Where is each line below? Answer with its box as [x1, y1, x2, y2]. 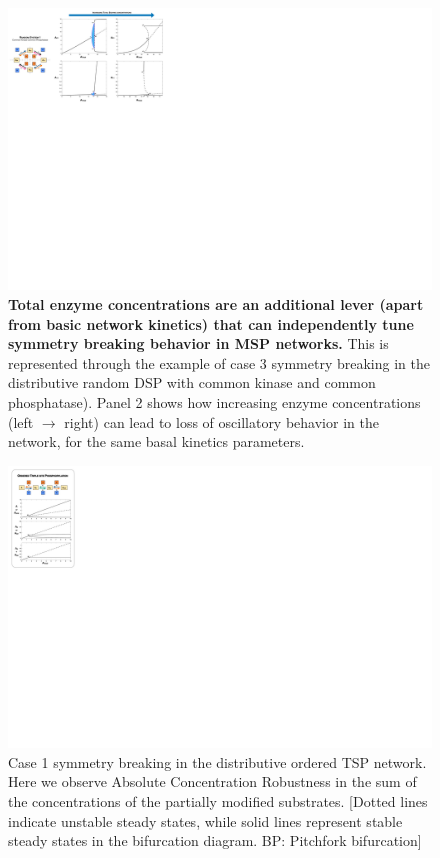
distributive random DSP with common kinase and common [8, 372, 376, 393]
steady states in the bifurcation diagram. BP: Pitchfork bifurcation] [8, 830, 422, 851]
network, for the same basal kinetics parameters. [8, 431, 305, 452]
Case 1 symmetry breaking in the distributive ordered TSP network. [8, 751, 427, 772]
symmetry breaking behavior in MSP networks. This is [8, 333, 389, 354]
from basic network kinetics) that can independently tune [8, 313, 414, 334]
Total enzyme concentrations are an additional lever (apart [8, 293, 424, 314]
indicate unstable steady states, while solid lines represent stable [8, 810, 403, 831]
